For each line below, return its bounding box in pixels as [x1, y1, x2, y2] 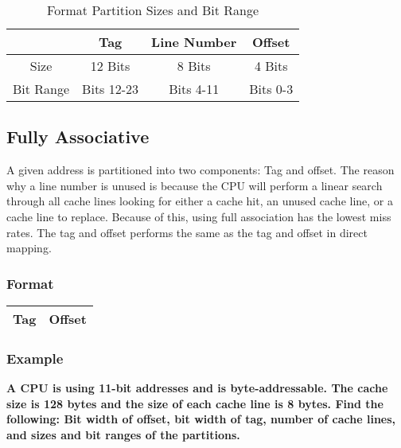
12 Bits [90, 56, 130, 75]
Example [6, 348, 64, 368]
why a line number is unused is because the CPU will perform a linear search [6, 177, 383, 193]
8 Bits [177, 56, 211, 75]
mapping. [6, 240, 52, 256]
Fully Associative [6, 124, 150, 149]
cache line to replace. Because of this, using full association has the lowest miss [6, 208, 391, 224]
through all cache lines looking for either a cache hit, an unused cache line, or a [6, 193, 394, 209]
